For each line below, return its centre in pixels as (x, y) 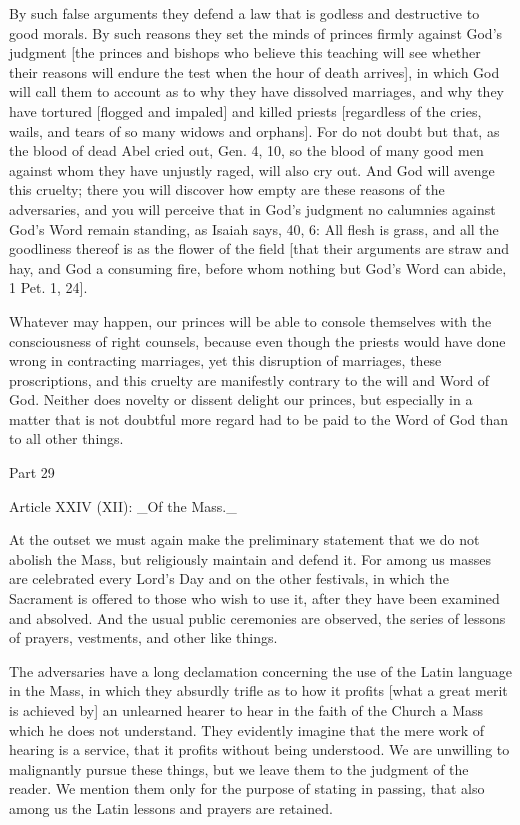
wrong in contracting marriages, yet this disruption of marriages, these (225, 360)
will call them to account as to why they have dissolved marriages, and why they (257, 91)
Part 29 (32, 472)
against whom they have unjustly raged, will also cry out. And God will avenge (252, 169)
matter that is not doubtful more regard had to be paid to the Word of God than (258, 418)
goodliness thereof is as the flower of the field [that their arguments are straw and (259, 248)
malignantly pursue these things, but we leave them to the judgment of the (239, 768)
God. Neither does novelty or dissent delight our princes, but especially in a (241, 399)
